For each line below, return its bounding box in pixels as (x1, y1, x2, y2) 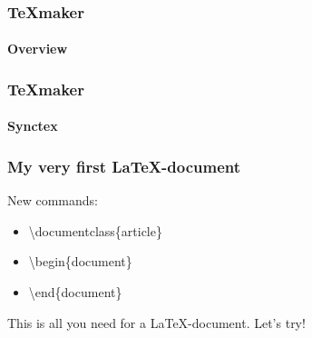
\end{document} (28, 283, 122, 302)
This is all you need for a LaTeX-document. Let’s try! (7, 313, 306, 332)
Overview (7, 39, 68, 58)
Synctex (7, 116, 58, 135)
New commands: (7, 191, 99, 210)
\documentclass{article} (28, 221, 162, 240)
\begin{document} (28, 252, 132, 271)
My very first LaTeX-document (7, 154, 241, 177)
